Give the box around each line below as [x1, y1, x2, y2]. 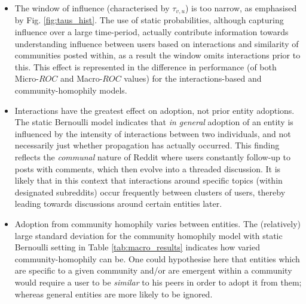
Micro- [14, 72, 39, 85]
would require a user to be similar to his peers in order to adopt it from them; [14, 275, 302, 288]
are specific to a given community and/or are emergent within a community [14, 264, 292, 277]
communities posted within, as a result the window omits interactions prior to [14, 49, 301, 61]
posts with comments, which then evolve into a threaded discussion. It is [14, 162, 281, 175]
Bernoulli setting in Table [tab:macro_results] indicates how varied [14, 241, 260, 253]
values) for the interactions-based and [124, 72, 262, 85]
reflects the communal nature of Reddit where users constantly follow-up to [14, 150, 290, 163]
